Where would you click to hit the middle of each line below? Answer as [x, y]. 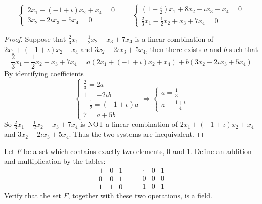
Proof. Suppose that [35, 39]
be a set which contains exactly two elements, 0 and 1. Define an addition [138, 151]
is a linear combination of [174, 39]
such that [244, 49]
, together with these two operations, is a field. [140, 195]
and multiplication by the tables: [55, 161]
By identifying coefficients [44, 73]
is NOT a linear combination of [129, 124]
